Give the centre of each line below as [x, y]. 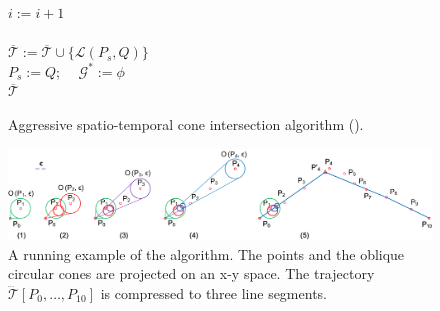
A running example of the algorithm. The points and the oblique [206, 253]
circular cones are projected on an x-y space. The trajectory [191, 273]
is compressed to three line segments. [213, 292]
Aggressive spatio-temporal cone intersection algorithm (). [186, 123]
